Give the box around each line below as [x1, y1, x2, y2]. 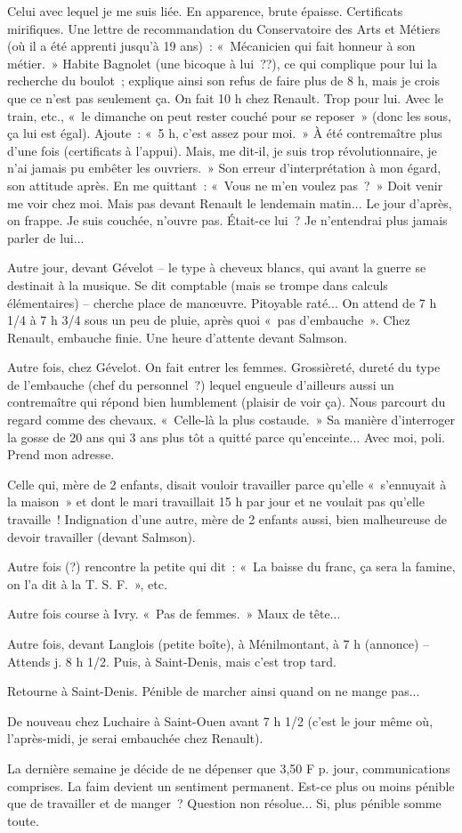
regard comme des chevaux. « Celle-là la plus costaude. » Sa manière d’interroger [7, 410, 455, 429]
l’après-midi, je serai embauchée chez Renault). [7, 729, 263, 748]
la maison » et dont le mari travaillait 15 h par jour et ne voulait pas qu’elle [7, 492, 425, 511]
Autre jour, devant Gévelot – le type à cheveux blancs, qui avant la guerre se [7, 258, 426, 277]
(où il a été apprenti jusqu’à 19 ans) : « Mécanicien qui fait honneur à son [7, 36, 416, 55]
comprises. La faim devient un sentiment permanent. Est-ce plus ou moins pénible [7, 776, 455, 795]
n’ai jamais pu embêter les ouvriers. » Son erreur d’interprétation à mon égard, [7, 158, 442, 177]
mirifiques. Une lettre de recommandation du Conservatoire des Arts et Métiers [7, 19, 441, 37]
